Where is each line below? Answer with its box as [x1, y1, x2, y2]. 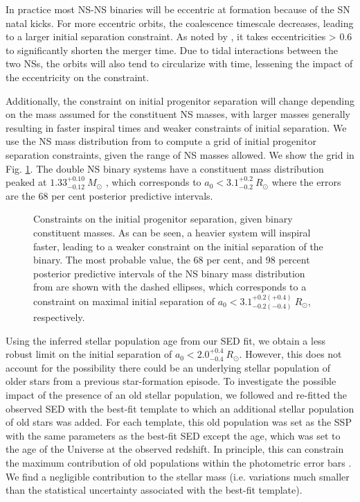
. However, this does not [239, 347, 342, 361]
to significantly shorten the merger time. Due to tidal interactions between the [6, 42, 339, 57]
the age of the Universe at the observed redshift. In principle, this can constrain [6, 442, 344, 456]
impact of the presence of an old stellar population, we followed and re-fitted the [6, 388, 348, 402]
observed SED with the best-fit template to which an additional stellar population [6, 401, 354, 415]
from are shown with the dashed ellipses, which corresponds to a [33, 279, 307, 294]
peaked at [6, 175, 47, 189]
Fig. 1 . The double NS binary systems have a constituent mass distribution [6, 161, 324, 175]
